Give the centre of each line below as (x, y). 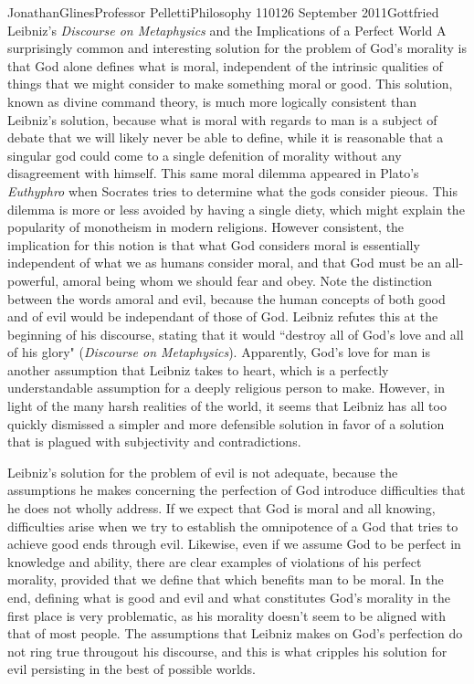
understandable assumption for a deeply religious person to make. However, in (226, 388)
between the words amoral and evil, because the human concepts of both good (226, 298)
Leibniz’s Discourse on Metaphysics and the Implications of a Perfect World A (227, 30)
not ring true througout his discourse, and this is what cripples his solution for (227, 651)
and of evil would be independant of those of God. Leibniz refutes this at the (223, 316)
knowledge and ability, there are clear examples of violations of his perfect (215, 561)
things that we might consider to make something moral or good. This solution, (230, 84)
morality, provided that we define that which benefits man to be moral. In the (226, 579)
